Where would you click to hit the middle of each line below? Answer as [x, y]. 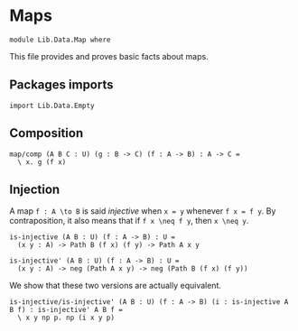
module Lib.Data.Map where [60, 40]
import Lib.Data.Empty [52, 106]
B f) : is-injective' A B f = [66, 310]
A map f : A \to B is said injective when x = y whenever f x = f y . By [143, 211]
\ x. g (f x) [42, 162]
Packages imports [62, 85]
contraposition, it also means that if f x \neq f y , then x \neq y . [129, 221]
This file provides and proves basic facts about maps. [109, 56]
